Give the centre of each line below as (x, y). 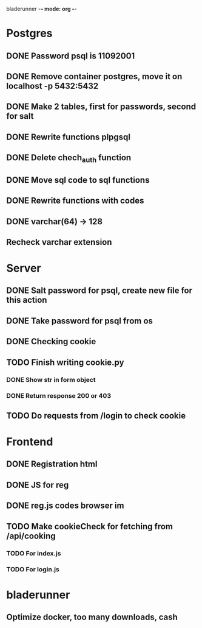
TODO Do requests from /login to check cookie (96, 416)
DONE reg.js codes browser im (65, 506)
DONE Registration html (52, 464)
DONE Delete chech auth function (69, 158)
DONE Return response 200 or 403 (59, 396)
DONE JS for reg (38, 485)
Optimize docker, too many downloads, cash (92, 617)
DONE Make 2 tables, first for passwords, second (101, 107)
